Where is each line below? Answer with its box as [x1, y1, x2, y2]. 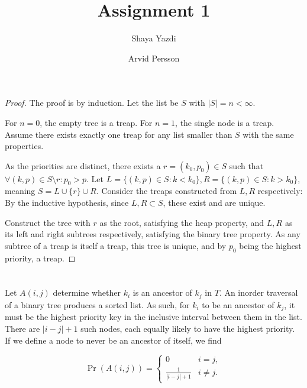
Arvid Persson [128, 51, 180, 64]
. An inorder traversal [219, 286, 298, 299]
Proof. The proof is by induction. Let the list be [5, 96, 179, 109]
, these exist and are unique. [163, 196, 266, 209]
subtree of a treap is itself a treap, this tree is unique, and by [5, 239, 227, 251]
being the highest [239, 239, 302, 251]
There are [5, 322, 40, 334]
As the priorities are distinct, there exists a [5, 159, 161, 172]
